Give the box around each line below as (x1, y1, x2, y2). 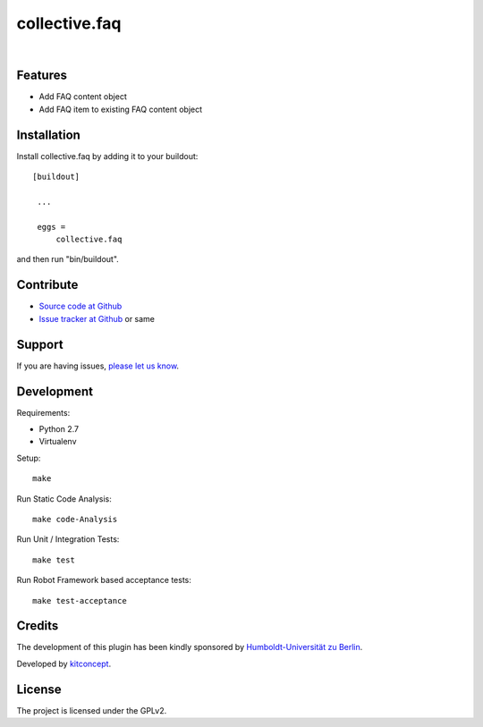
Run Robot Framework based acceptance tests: (16, 575, 192, 586)
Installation (16, 127, 80, 142)
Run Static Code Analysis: (16, 493, 112, 504)
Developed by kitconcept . (16, 658, 112, 669)
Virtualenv (38, 436, 77, 447)
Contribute (16, 277, 79, 292)
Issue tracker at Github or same (38, 313, 156, 324)
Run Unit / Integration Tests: (16, 534, 120, 545)
